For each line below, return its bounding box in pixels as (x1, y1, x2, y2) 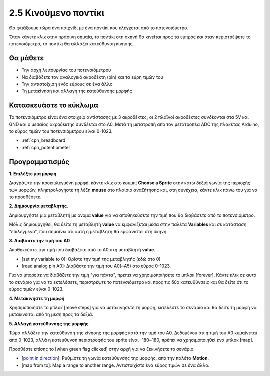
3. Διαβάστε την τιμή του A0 (9, 237, 70, 243)
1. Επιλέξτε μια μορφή (9, 170, 57, 177)
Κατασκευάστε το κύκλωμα (9, 101, 98, 110)
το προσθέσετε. (9, 194, 42, 200)
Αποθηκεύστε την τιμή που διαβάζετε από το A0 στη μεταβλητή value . (9, 247, 156, 253)
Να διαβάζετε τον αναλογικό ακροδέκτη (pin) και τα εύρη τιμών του (21, 74, 163, 80)
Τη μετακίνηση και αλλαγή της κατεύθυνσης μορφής (21, 88, 132, 94)
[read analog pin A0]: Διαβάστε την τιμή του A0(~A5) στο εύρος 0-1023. (21, 263, 171, 269)
